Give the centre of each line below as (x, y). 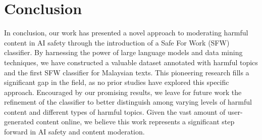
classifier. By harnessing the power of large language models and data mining (123, 52)
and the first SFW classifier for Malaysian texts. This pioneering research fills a (127, 72)
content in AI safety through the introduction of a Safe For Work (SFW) (117, 42)
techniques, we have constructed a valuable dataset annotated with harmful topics (131, 62)
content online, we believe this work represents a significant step (135, 122)
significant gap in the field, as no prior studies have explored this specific (117, 82)
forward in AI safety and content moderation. (74, 132)
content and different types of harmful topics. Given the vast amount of (115, 111)
